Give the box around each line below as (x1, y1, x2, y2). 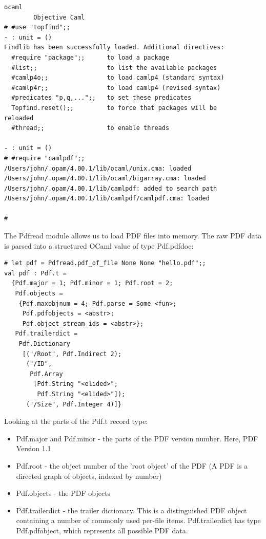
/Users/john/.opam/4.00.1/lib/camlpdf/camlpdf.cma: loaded (4, 195, 210, 202)
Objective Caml (33, 13, 85, 21)
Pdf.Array (30, 370, 63, 378)
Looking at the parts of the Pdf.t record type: (4, 416, 148, 426)
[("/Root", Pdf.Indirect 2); (22, 350, 122, 358)
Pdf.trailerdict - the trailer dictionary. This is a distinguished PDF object (16, 505, 247, 515)
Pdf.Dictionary (18, 340, 70, 347)
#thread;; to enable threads (11, 124, 170, 132)
